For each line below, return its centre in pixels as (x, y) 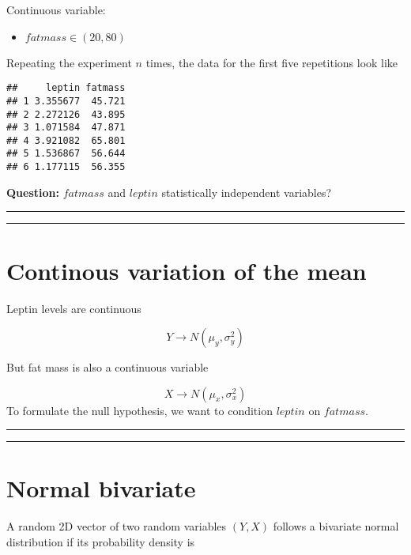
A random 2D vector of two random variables (117, 526)
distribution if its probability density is (101, 542)
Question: (33, 192)
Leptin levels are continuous (74, 308)
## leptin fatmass (66, 88)
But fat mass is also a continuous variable (107, 367)
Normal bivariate (101, 488)
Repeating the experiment (69, 62)
